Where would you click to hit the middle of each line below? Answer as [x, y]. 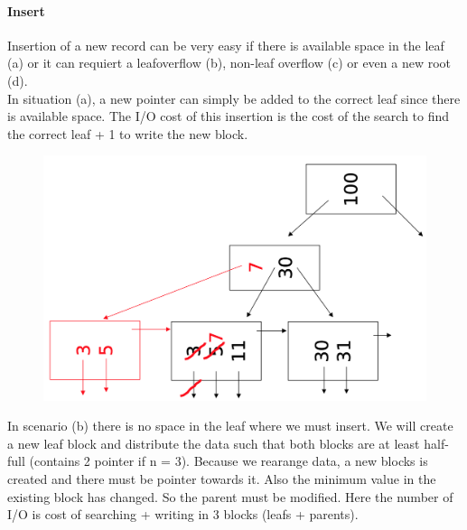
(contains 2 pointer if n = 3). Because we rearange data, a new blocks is [229, 461]
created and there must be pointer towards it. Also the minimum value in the [222, 478]
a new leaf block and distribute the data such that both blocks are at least [214, 443]
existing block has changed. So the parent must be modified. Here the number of [230, 496]
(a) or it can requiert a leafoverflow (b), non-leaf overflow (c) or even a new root [229, 63]
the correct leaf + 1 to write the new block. [128, 133]
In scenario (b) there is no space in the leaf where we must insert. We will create [230, 426]
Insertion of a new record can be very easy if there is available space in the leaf [226, 45]
